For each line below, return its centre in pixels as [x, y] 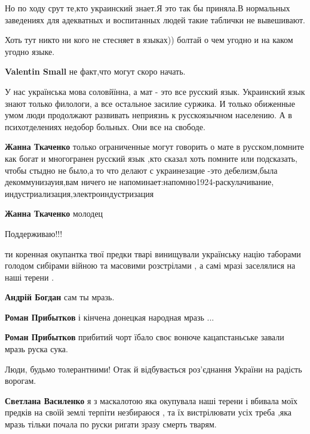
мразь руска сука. [36, 349]
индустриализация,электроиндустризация [79, 193]
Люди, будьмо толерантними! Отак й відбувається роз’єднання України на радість [154, 369]
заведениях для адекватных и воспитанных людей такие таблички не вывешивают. [155, 19]
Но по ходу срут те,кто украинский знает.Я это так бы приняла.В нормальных [148, 8]
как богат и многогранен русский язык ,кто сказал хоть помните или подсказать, [151, 158]
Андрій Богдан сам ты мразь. [60, 297]
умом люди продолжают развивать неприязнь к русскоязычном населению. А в [148, 115]
